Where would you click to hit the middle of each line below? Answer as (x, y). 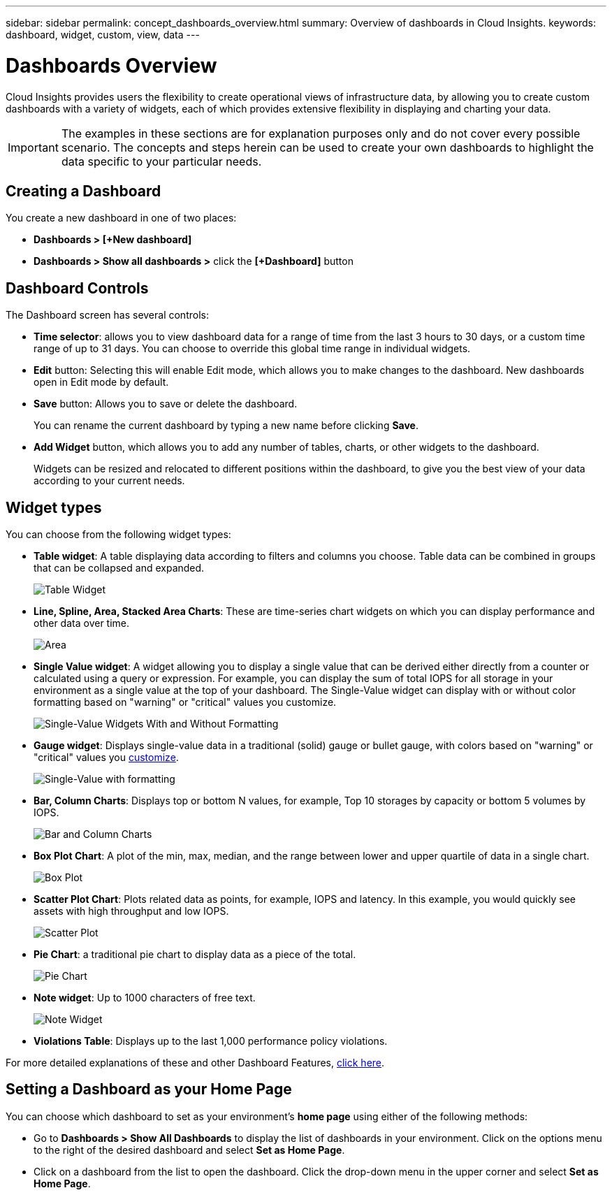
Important (33, 147)
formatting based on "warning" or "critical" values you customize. (185, 702)
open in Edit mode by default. (101, 382)
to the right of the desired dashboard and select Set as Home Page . (189, 1150)
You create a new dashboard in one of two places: (121, 218)
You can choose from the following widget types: (118, 535)
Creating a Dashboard (83, 191)
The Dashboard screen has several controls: (107, 315)
